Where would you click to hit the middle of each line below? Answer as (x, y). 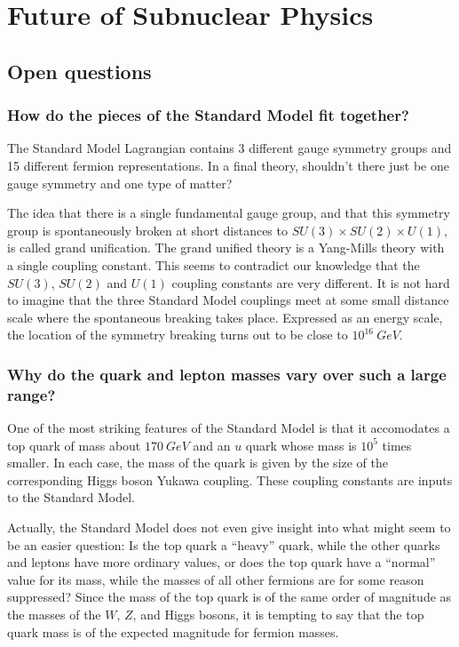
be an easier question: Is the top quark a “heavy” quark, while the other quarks (224, 544)
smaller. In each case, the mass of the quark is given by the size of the (198, 463)
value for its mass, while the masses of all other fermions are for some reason (216, 579)
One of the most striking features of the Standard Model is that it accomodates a (229, 428)
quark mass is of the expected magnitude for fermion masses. (173, 631)
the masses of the (54, 614)
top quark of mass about (74, 445)
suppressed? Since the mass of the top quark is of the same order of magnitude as (229, 597)
